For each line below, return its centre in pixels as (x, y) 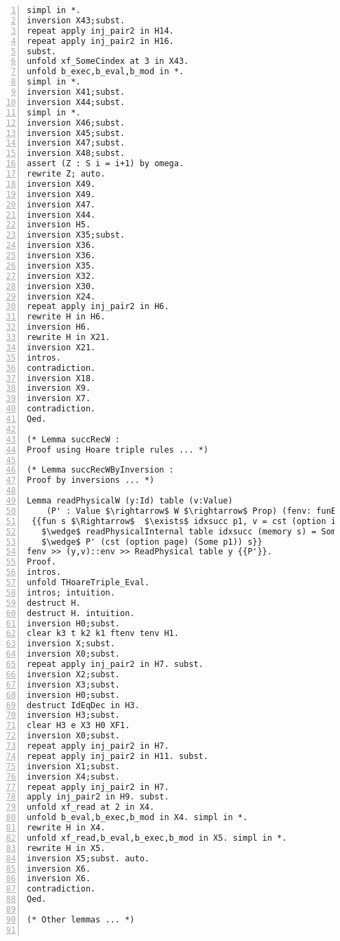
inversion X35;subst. (76, 235)
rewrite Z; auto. (66, 174)
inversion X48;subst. (76, 154)
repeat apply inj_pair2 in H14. (100, 31)
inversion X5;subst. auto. (88, 858)
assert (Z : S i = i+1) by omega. (106, 164)
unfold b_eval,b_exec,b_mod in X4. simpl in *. (137, 818)
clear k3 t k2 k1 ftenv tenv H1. (103, 634)
